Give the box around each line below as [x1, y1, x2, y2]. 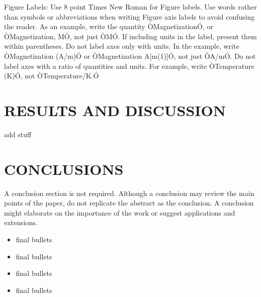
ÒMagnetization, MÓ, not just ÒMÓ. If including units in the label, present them [4, 31, 257, 41]
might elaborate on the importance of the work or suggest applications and [4, 207, 235, 218]
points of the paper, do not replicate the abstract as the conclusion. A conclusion [4, 197, 254, 208]
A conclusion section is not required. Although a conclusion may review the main [4, 187, 254, 198]
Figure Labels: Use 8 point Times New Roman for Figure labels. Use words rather [4, 2, 257, 12]
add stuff [4, 129, 32, 139]
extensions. [4, 217, 38, 228]
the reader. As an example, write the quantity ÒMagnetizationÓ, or [4, 21, 213, 32]
